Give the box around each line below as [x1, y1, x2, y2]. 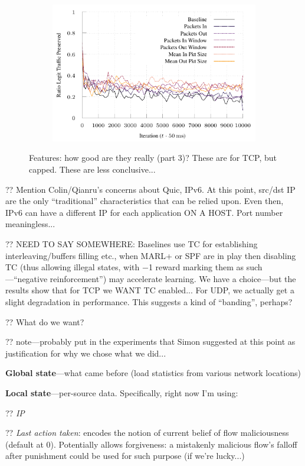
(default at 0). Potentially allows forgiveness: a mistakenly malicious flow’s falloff [5, 438, 297, 450]
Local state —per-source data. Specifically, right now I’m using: [5, 386, 238, 399]
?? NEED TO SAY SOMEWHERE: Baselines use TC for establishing [5, 237, 258, 250]
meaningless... [5, 218, 55, 230]
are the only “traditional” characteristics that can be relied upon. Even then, [5, 195, 284, 207]
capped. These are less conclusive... [29, 163, 156, 176]
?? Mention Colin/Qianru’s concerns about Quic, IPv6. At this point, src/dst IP [5, 183, 296, 195]
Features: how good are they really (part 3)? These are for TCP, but [29, 151, 277, 164]
